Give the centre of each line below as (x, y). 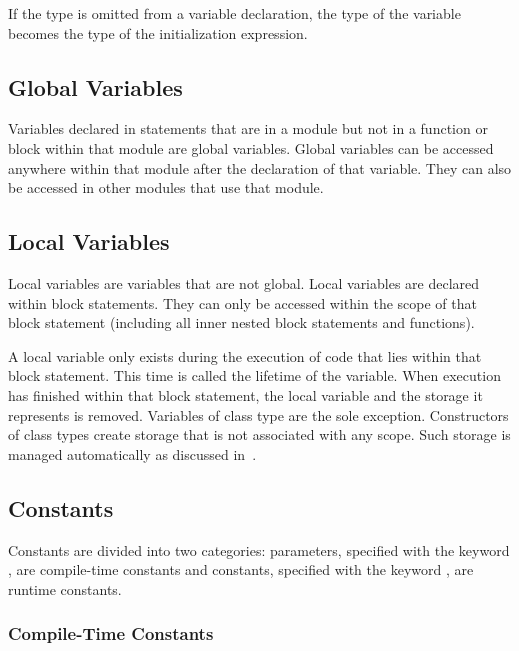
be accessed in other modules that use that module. (166, 187)
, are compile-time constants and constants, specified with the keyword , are (241, 569)
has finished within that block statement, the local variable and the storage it (245, 394)
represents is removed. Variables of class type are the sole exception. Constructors (258, 414)
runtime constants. (65, 588)
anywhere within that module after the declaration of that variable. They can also (260, 167)
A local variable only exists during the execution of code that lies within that (245, 355)
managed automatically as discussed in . (132, 453)
